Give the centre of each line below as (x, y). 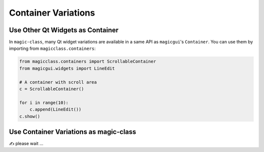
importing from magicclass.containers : (52, 48)
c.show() (30, 116)
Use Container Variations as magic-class (73, 132)
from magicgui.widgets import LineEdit (67, 68)
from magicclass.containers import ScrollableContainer (88, 62)
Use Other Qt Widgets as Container (64, 30)
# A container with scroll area (58, 82)
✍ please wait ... (26, 144)
